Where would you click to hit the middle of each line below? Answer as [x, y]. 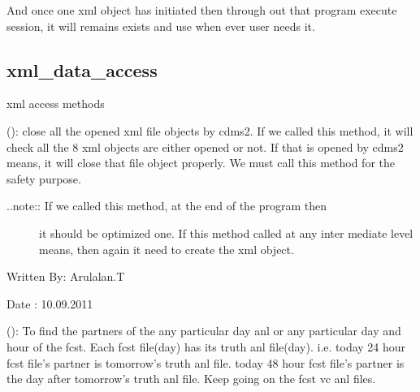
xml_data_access [82, 69]
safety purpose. [44, 178]
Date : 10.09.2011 [50, 303]
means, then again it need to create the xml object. [167, 249]
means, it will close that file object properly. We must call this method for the [201, 163]
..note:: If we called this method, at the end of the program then [167, 206]
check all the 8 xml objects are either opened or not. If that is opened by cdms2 [205, 146]
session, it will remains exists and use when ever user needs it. [161, 26]
